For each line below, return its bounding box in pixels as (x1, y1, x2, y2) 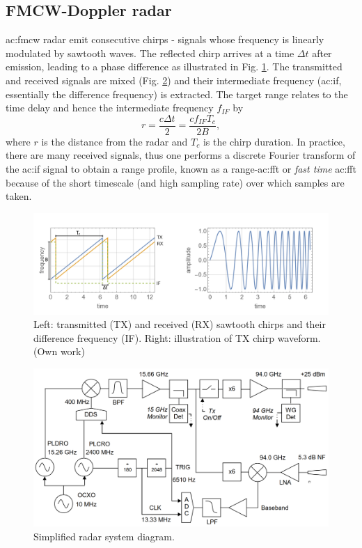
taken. (6, 189, 32, 203)
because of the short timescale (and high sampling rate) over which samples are (6, 175, 345, 189)
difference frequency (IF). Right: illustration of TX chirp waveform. (33, 330, 321, 345)
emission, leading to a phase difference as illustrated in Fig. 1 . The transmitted (6, 59, 343, 74)
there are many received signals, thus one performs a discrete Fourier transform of (6, 148, 356, 162)
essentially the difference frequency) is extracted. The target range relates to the (6, 86, 348, 101)
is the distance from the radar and (41, 134, 188, 148)
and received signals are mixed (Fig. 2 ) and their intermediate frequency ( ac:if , (6, 72, 342, 87)
